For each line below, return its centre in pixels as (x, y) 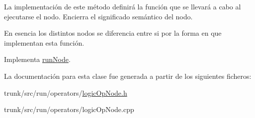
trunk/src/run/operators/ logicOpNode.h (66, 92)
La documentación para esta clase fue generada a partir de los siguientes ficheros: (128, 76)
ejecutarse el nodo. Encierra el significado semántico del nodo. (98, 16)
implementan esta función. (44, 42)
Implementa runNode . (37, 59)
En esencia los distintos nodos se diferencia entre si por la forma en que (113, 33)
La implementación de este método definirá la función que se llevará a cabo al (123, 6)
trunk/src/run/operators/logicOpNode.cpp (69, 109)
